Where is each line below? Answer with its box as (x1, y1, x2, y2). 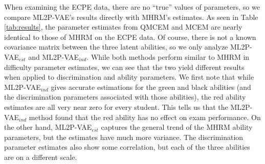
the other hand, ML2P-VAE (4, 122, 92, 132)
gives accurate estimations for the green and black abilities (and (51, 81, 251, 92)
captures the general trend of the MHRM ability (101, 122, 253, 132)
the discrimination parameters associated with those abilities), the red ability (4, 91, 246, 102)
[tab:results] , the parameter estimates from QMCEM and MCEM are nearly (4, 21, 242, 32)
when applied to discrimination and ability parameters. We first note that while (4, 72, 254, 82)
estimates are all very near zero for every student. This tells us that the (4, 101, 228, 112)
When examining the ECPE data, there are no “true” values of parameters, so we (4, 2, 260, 12)
